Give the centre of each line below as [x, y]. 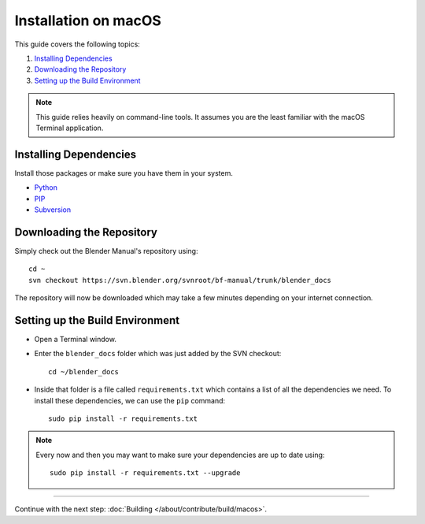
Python [46, 188]
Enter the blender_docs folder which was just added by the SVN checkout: [158, 354]
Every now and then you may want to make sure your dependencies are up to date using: [180, 455]
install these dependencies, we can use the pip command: [130, 400]
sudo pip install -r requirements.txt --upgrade [145, 473]
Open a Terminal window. [76, 339]
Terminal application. [70, 128]
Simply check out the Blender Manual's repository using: [106, 251]
